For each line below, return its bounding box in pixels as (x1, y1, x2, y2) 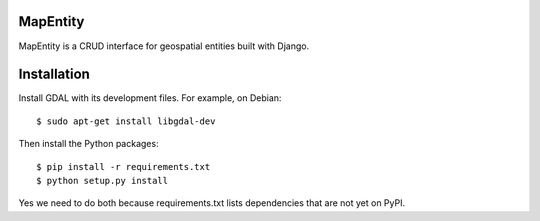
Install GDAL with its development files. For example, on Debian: (18, 92, 282, 104)
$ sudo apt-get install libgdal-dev (36, 115, 216, 127)
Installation (18, 66, 90, 83)
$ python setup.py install (36, 175, 169, 186)
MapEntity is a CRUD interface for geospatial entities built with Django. (18, 40, 310, 52)
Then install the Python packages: (18, 138, 159, 150)
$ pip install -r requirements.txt (36, 161, 211, 172)
